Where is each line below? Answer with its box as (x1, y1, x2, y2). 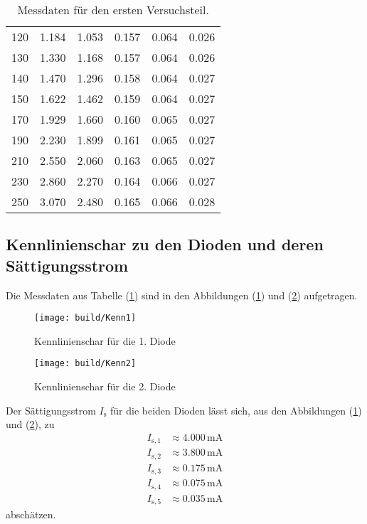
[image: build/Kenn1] (34, 313, 137, 324)
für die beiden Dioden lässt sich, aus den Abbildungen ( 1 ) (110, 402, 362, 417)
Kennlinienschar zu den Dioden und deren (6, 233, 324, 255)
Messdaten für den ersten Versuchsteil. (17, 1, 209, 18)
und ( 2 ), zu (6, 417, 55, 432)
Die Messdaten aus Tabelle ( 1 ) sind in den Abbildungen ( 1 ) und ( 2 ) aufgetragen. (6, 287, 358, 302)
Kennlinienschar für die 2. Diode (34, 379, 176, 394)
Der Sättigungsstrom (6, 402, 96, 417)
